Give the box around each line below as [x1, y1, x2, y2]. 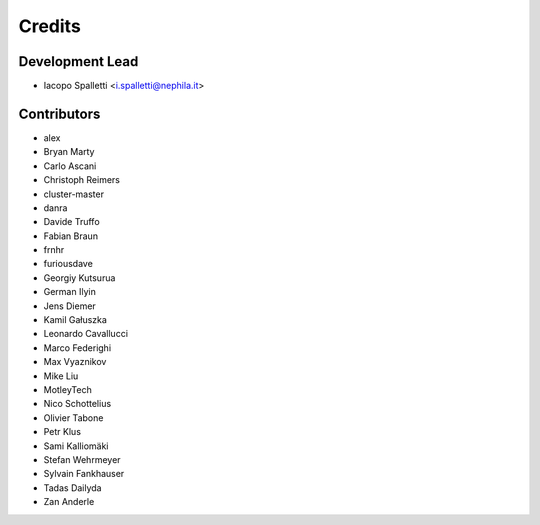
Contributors [18, 105, 101, 122]
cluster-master [43, 188, 105, 200]
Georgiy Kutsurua [43, 271, 116, 284]
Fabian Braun [43, 230, 99, 242]
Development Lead [18, 53, 139, 70]
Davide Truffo [43, 216, 100, 228]
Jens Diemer [43, 300, 97, 312]
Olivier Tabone [43, 411, 104, 424]
